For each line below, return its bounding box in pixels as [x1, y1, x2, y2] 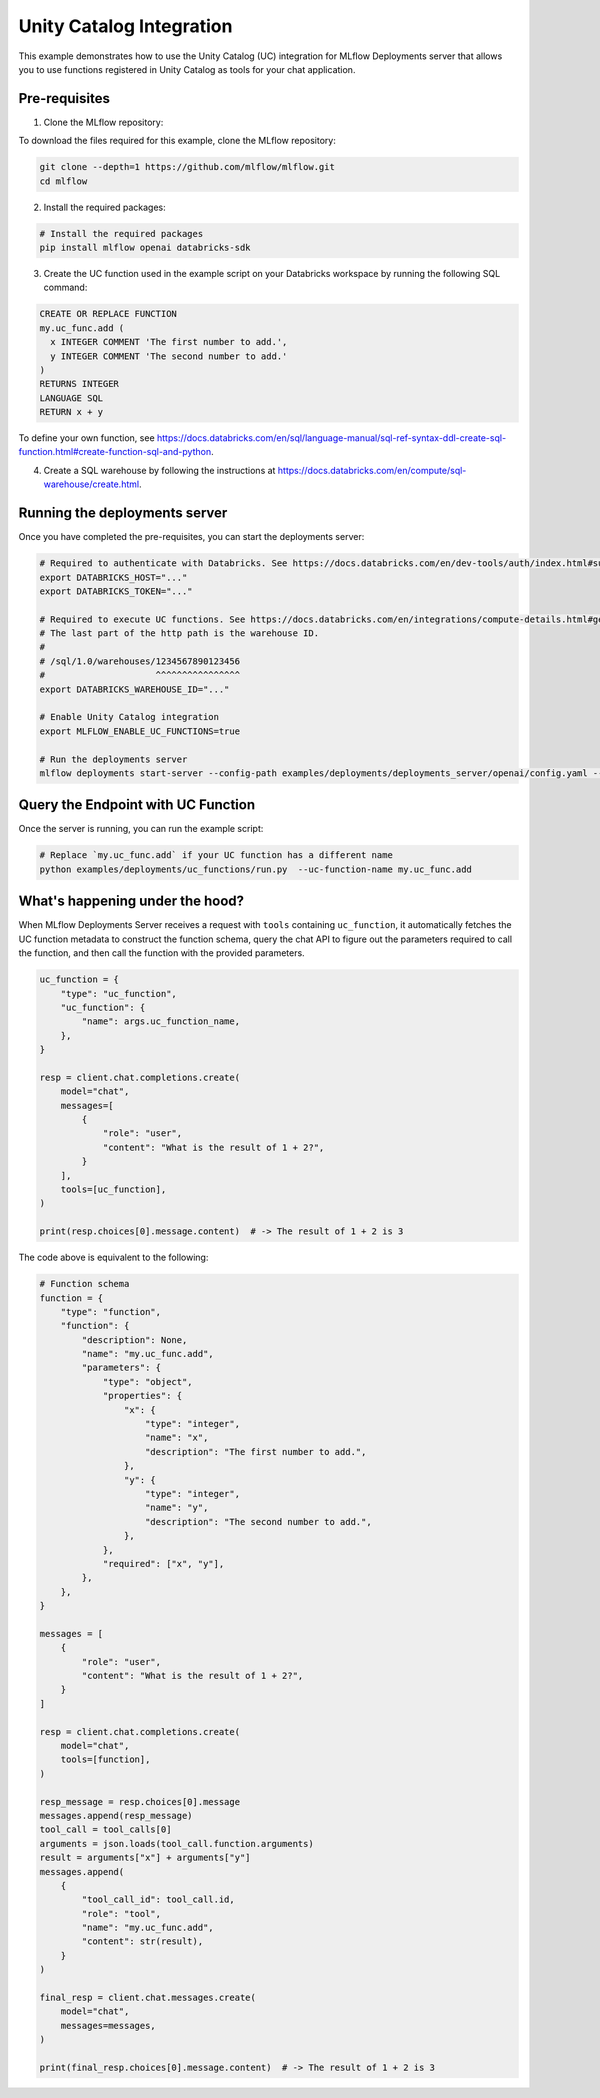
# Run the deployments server [39, 753, 188, 765]
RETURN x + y [39, 406, 104, 418]
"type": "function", [60, 1306, 162, 1317]
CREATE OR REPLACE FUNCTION [39, 308, 177, 320]
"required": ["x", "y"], [102, 1558, 225, 1569]
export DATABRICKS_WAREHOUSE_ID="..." [39, 683, 230, 695]
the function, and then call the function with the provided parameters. [18, 947, 305, 959]
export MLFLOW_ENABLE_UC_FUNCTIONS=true [39, 725, 240, 737]
